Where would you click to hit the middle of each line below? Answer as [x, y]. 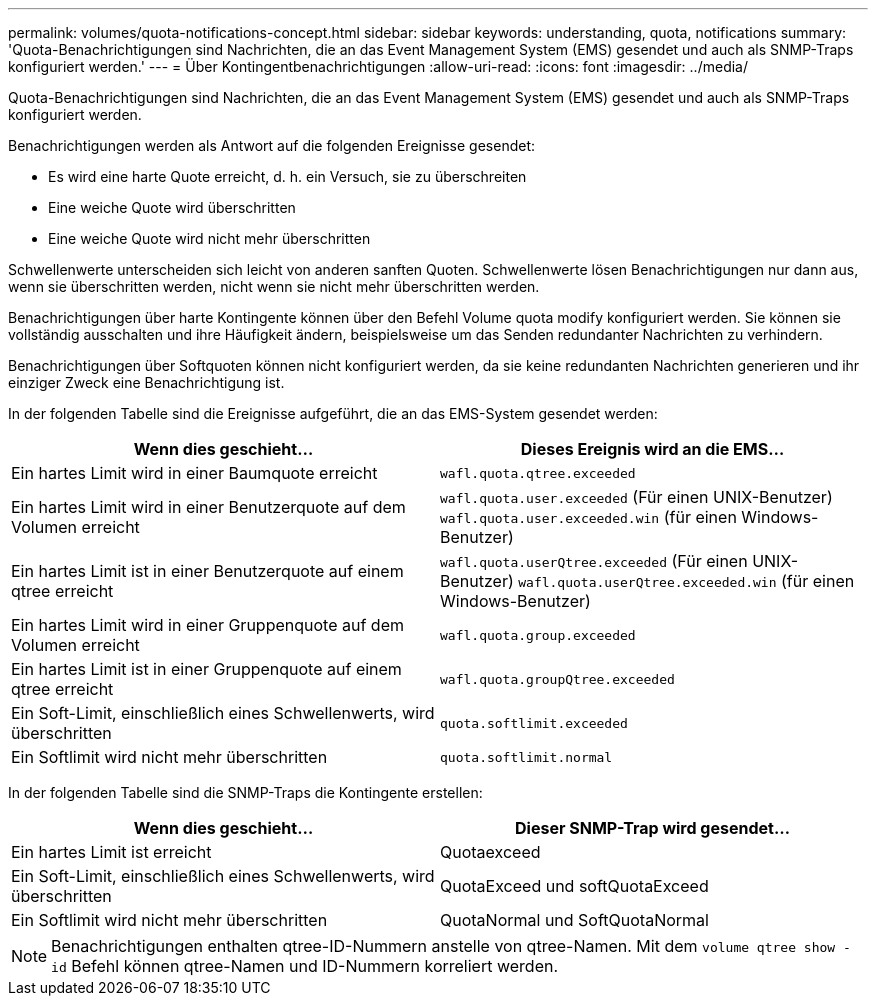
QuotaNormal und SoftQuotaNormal [574, 920]
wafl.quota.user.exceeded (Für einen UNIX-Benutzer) [636, 497]
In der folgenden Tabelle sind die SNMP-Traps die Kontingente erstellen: [245, 792]
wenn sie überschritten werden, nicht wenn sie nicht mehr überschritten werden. [274, 286]
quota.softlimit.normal [526, 757]
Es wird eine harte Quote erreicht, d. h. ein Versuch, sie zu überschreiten [287, 176]
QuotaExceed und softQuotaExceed [574, 886]
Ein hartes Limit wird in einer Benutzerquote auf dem [208, 507]
